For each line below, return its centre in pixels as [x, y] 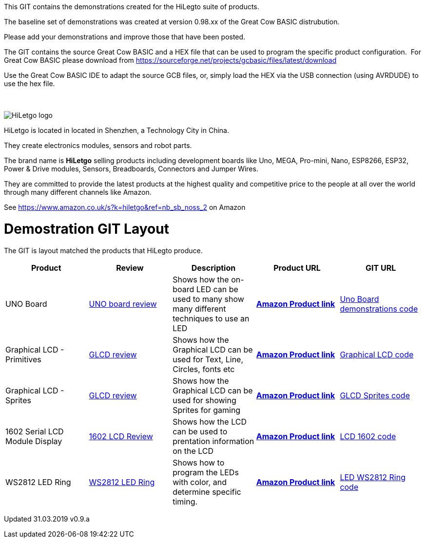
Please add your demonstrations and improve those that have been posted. [125, 37]
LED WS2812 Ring [373, 477]
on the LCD [193, 451]
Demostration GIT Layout [87, 229]
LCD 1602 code [368, 436]
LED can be [217, 289]
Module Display [34, 441]
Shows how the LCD [210, 421]
